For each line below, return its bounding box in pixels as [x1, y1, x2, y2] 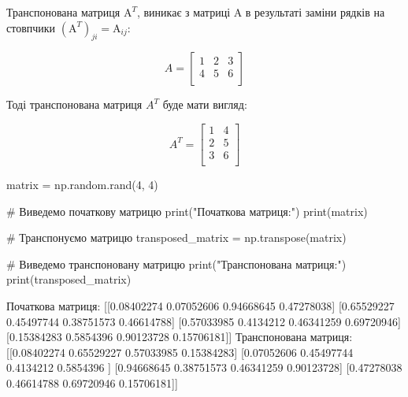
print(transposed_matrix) [6, 271, 132, 288]
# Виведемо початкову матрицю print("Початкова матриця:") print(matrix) [6, 202, 368, 219]
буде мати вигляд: [162, 96, 247, 113]
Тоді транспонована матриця [6, 96, 143, 113]
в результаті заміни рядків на [245, 4, 385, 20]
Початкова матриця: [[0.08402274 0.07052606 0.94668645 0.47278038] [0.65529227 [6, 298, 395, 314]
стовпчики [6, 19, 56, 35]
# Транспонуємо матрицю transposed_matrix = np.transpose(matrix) [6, 229, 347, 246]
